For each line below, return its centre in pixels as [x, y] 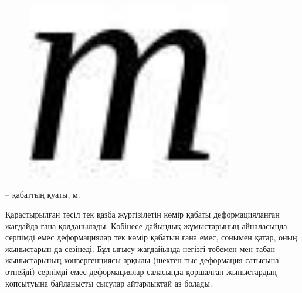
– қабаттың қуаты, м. [43, 194]
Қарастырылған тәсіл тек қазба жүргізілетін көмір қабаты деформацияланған [142, 214]
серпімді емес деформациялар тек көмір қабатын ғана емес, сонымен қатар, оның [151, 237]
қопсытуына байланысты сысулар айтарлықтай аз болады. [109, 283]
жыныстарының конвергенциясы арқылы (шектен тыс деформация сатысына [142, 260]
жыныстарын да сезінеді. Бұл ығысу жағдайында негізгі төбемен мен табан [140, 248]
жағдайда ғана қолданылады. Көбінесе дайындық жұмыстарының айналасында [146, 225]
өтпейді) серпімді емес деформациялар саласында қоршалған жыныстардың [141, 271]
